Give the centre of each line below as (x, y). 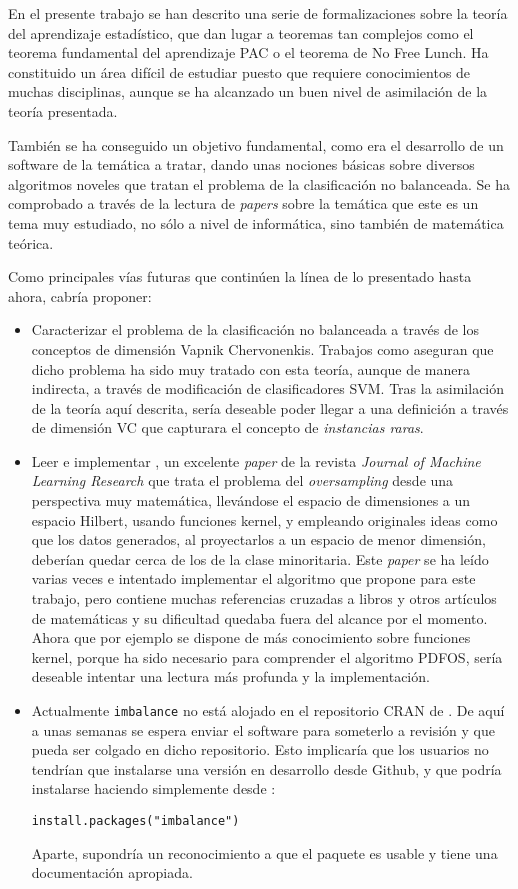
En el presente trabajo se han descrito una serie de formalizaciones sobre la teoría (258, 13)
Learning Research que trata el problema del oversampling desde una (242, 480)
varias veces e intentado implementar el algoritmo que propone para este (253, 578)
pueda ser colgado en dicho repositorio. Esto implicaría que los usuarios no (260, 749)
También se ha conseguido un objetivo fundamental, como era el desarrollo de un (256, 144)
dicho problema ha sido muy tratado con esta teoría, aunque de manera (250, 368)
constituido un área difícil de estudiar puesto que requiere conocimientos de (239, 71)
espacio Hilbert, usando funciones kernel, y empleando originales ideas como (264, 519)
